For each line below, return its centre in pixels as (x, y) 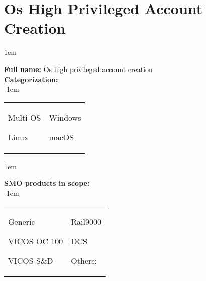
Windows (65, 117)
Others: (84, 261)
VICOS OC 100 (36, 241)
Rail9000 (86, 222)
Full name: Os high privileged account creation (78, 69)
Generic (22, 222)
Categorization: (31, 79)
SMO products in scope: (47, 183)
